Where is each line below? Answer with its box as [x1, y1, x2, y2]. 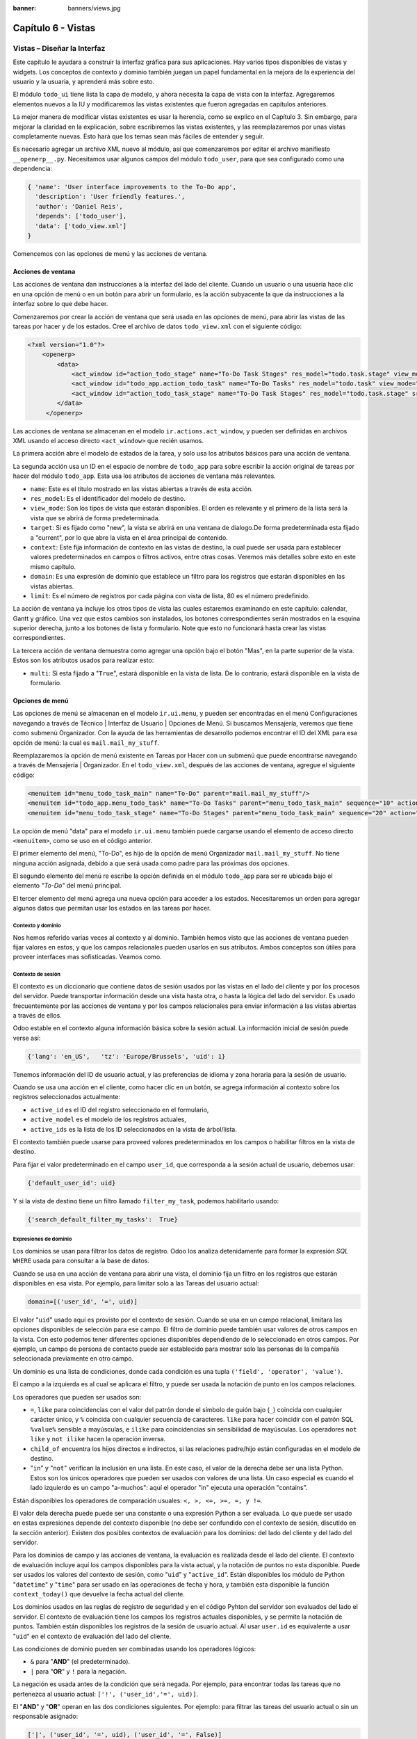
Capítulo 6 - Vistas [13, 22, 96, 34]
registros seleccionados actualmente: [13, 1093, 121, 1101]
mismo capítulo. [30, 562, 76, 570]
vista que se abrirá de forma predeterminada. [30, 513, 161, 522]
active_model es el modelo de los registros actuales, [30, 1115, 187, 1123]
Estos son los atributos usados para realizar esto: [13, 656, 154, 664]
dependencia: [13, 164, 53, 173]
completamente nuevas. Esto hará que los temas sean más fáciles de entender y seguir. [13, 132, 265, 141]
